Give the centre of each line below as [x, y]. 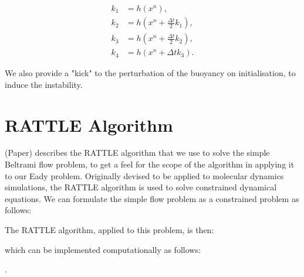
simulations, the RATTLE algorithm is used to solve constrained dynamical [141, 187]
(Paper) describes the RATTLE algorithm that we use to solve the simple [137, 153]
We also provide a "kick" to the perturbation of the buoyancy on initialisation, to [150, 73]
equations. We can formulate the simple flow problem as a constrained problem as [152, 198]
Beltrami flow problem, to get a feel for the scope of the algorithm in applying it [150, 164]
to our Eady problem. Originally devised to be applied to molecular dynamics [144, 175]
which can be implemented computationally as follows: [103, 249]
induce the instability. [44, 84]
